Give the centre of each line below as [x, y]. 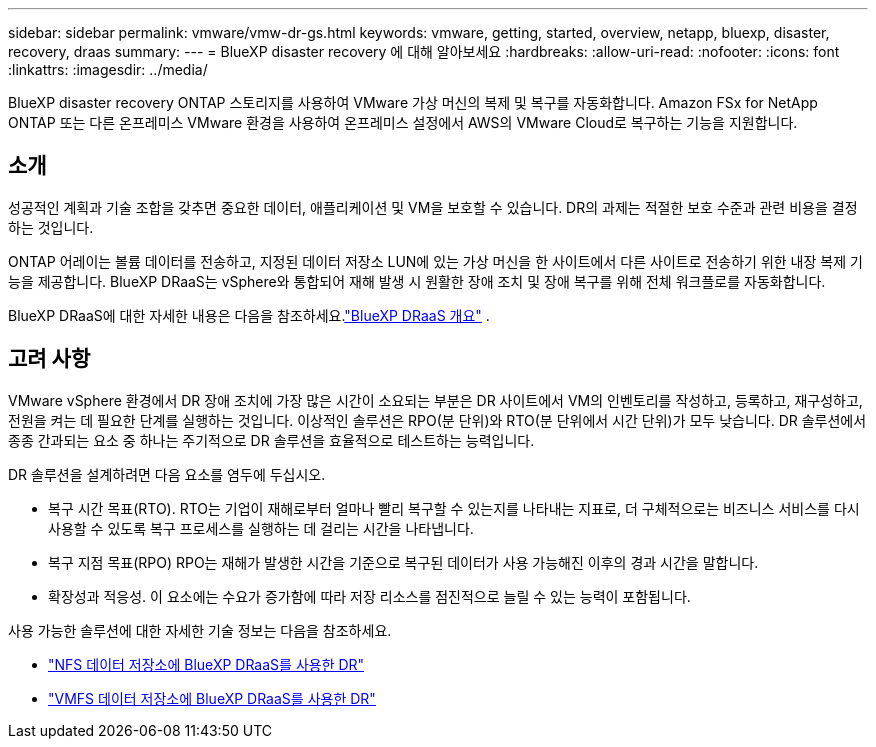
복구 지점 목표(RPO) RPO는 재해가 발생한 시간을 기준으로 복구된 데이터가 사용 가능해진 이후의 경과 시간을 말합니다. [403, 562]
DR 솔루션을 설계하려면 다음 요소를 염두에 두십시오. [167, 474]
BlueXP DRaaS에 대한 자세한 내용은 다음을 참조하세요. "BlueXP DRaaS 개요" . [249, 315]
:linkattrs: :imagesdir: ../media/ [108, 69]
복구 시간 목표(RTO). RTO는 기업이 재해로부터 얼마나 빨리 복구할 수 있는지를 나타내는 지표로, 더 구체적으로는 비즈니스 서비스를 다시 [454, 508]
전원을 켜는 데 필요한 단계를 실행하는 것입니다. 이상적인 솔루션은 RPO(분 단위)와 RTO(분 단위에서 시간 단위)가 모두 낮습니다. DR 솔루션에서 [437, 420]
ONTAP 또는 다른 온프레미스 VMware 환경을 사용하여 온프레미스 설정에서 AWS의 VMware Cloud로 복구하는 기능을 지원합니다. [403, 122]
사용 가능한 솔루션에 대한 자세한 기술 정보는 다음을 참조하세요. [200, 630]
